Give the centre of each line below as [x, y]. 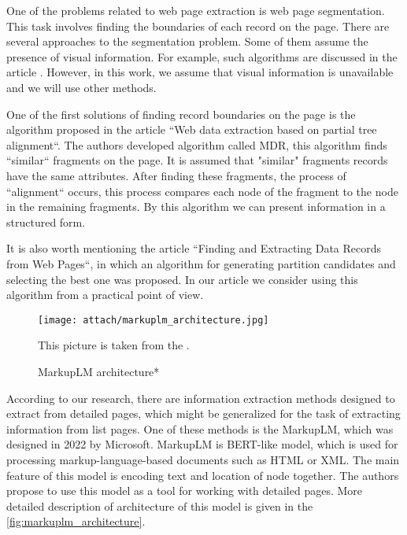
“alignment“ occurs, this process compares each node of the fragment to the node [202, 191]
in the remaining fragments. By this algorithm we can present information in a [196, 207]
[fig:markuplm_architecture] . [76, 521]
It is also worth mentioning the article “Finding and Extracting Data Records [194, 248]
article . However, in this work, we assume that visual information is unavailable [200, 72]
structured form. [46, 221]
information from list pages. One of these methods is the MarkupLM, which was [200, 428]
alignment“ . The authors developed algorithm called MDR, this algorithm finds [197, 144]
